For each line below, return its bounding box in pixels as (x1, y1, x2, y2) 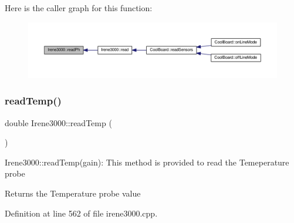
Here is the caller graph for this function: (5, 2, 153, 13)
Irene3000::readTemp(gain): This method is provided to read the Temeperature (5, 156, 289, 168)
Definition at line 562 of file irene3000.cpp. (5, 207, 158, 219)
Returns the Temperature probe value (5, 187, 141, 200)
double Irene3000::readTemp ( (5, 116, 112, 129)
